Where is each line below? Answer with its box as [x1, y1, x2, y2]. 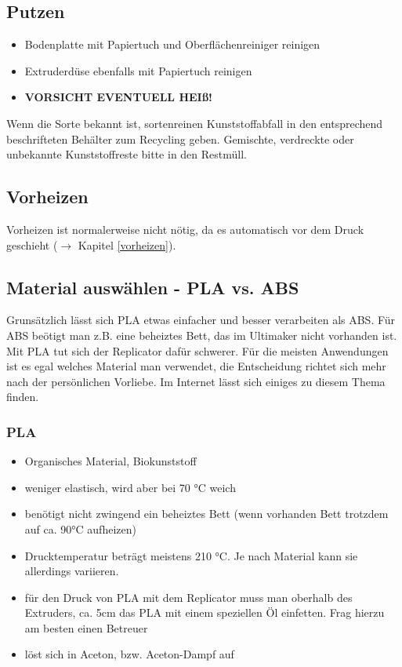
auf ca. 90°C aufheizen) [24, 520, 136, 537]
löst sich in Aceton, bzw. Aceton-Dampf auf [24, 646, 234, 662]
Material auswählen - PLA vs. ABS [6, 275, 299, 299]
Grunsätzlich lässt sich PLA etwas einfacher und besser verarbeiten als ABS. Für [6, 312, 396, 328]
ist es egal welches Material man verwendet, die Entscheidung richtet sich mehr [6, 358, 386, 374]
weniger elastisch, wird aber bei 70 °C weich [24, 479, 236, 495]
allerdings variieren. [24, 563, 119, 579]
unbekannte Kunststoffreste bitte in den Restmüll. [6, 146, 247, 162]
